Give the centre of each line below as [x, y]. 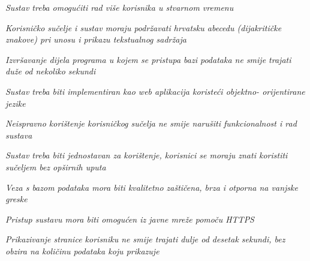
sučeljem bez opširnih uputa [56, 166]
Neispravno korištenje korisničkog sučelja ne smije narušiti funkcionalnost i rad [151, 123]
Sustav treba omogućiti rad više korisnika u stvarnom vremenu [120, 7]
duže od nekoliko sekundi [51, 71]
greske [16, 199]
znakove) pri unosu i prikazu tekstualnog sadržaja [96, 39]
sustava [19, 135]
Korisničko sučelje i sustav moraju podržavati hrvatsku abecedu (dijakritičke [144, 27]
